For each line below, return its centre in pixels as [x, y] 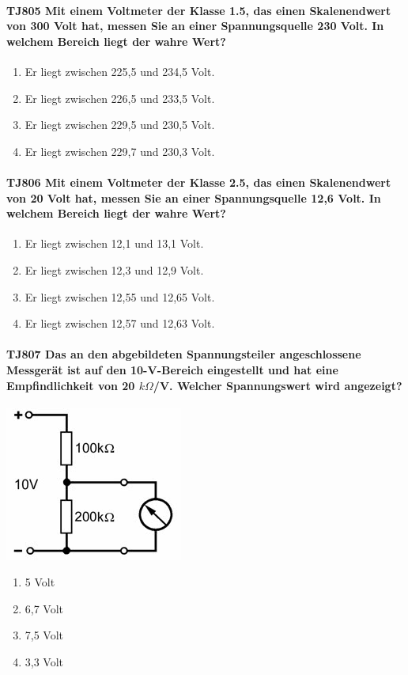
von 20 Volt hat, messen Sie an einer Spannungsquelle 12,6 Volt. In [194, 197]
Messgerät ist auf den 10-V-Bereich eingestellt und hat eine [172, 369]
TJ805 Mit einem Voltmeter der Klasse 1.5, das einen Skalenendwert [199, 10]
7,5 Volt [44, 635]
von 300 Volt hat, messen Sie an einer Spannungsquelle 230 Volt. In [195, 26]
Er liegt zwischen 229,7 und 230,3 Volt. [120, 151]
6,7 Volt [44, 608]
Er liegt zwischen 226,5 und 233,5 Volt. [120, 98]
